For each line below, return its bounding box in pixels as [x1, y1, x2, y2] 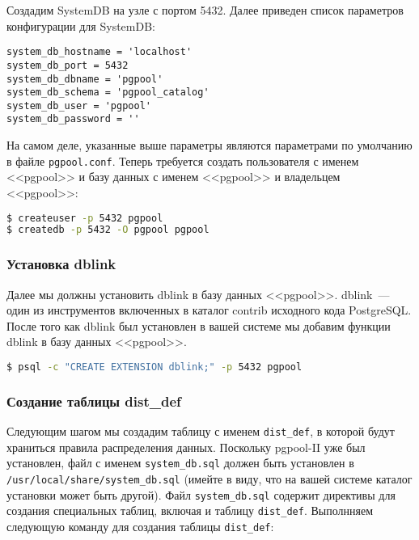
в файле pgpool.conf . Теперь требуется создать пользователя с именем [6, 152, 359, 169]
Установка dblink [6, 254, 116, 274]
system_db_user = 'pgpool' [6, 99, 151, 112]
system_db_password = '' [6, 113, 140, 125]
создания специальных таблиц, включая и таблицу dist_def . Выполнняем [6, 502, 374, 519]
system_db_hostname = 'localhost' [6, 46, 193, 58]
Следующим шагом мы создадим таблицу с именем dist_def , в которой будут [6, 423, 395, 439]
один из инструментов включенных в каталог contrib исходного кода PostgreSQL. [6, 302, 412, 319]
